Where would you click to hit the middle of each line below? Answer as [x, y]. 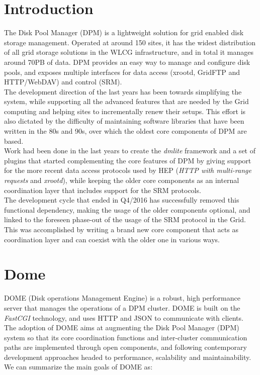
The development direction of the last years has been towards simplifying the [123, 91]
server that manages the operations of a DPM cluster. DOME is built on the [122, 307]
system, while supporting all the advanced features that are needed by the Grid [126, 101]
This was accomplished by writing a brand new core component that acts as [121, 229]
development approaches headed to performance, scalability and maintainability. [128, 357]
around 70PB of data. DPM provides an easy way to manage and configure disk [127, 62]
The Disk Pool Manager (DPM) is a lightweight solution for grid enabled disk [124, 32]
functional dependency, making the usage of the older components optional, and [127, 209]
